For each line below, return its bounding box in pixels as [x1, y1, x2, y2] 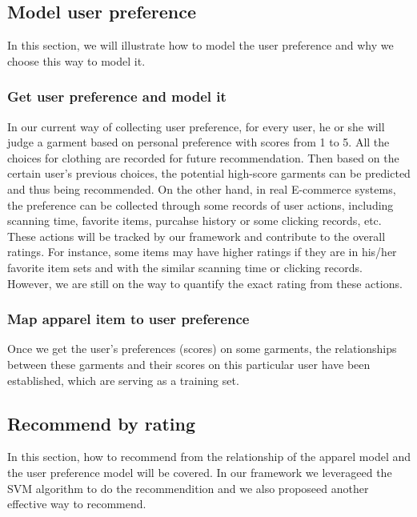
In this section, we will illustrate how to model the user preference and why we [7, 37, 394, 54]
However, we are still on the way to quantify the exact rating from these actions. [7, 275, 403, 291]
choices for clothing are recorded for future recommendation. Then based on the [7, 149, 399, 166]
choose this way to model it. [7, 52, 146, 69]
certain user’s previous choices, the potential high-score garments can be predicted [7, 165, 411, 182]
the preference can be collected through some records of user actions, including [7, 196, 394, 213]
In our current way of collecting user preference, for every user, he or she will [7, 118, 385, 134]
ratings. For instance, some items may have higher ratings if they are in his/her [7, 243, 397, 260]
